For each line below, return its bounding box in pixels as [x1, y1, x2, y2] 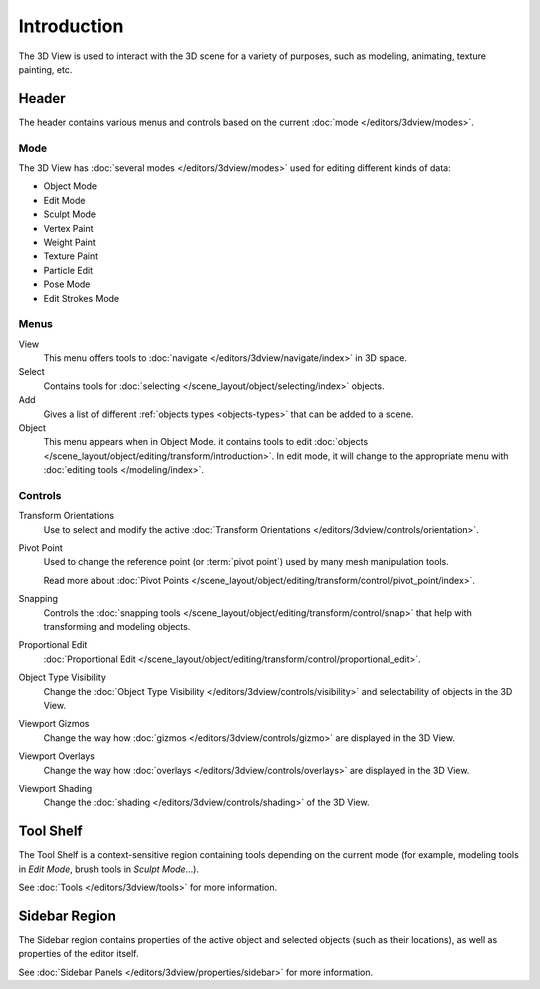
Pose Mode [43, 278, 91, 290]
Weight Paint [43, 236, 97, 248]
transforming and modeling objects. [43, 621, 191, 633]
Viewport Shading [18, 782, 93, 794]
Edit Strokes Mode [43, 292, 120, 304]
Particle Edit [43, 264, 94, 276]
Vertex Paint [43, 222, 94, 234]
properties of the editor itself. [18, 948, 139, 960]
